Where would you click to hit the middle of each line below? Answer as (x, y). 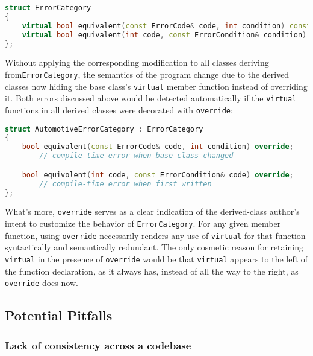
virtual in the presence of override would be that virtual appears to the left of (156, 259)
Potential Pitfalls (59, 315)
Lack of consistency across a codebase (98, 345)
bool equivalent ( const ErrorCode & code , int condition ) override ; (158, 147)
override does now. (42, 283)
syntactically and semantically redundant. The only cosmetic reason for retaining (154, 247)
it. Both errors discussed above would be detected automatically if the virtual (151, 98)
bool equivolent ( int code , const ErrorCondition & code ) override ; (158, 175)
